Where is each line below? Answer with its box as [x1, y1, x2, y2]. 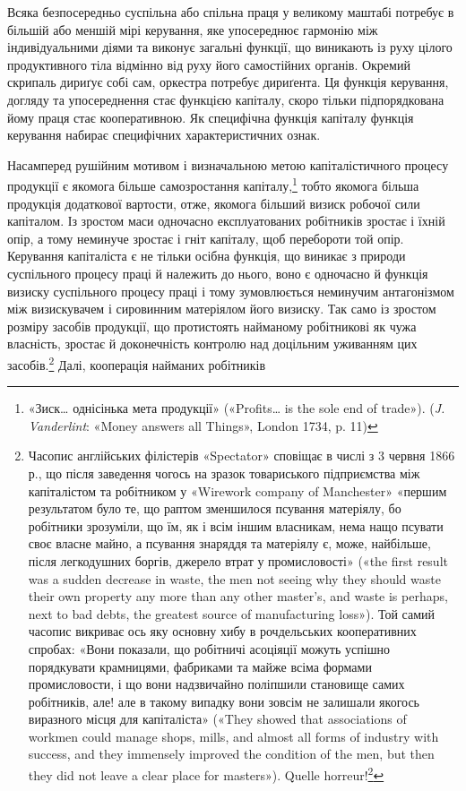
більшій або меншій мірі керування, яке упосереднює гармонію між [7, 20, 378, 39]
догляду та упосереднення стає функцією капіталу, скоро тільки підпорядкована [7, 90, 444, 108]
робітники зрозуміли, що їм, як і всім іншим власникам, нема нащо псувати [28, 516, 444, 535]
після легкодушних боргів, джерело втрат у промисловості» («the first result [28, 551, 448, 570]
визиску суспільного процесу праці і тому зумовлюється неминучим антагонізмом [7, 281, 454, 300]
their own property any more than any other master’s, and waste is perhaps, [28, 587, 448, 606]
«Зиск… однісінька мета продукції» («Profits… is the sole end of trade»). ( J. [28, 399, 445, 417]
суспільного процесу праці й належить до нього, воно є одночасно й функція [7, 263, 428, 282]
